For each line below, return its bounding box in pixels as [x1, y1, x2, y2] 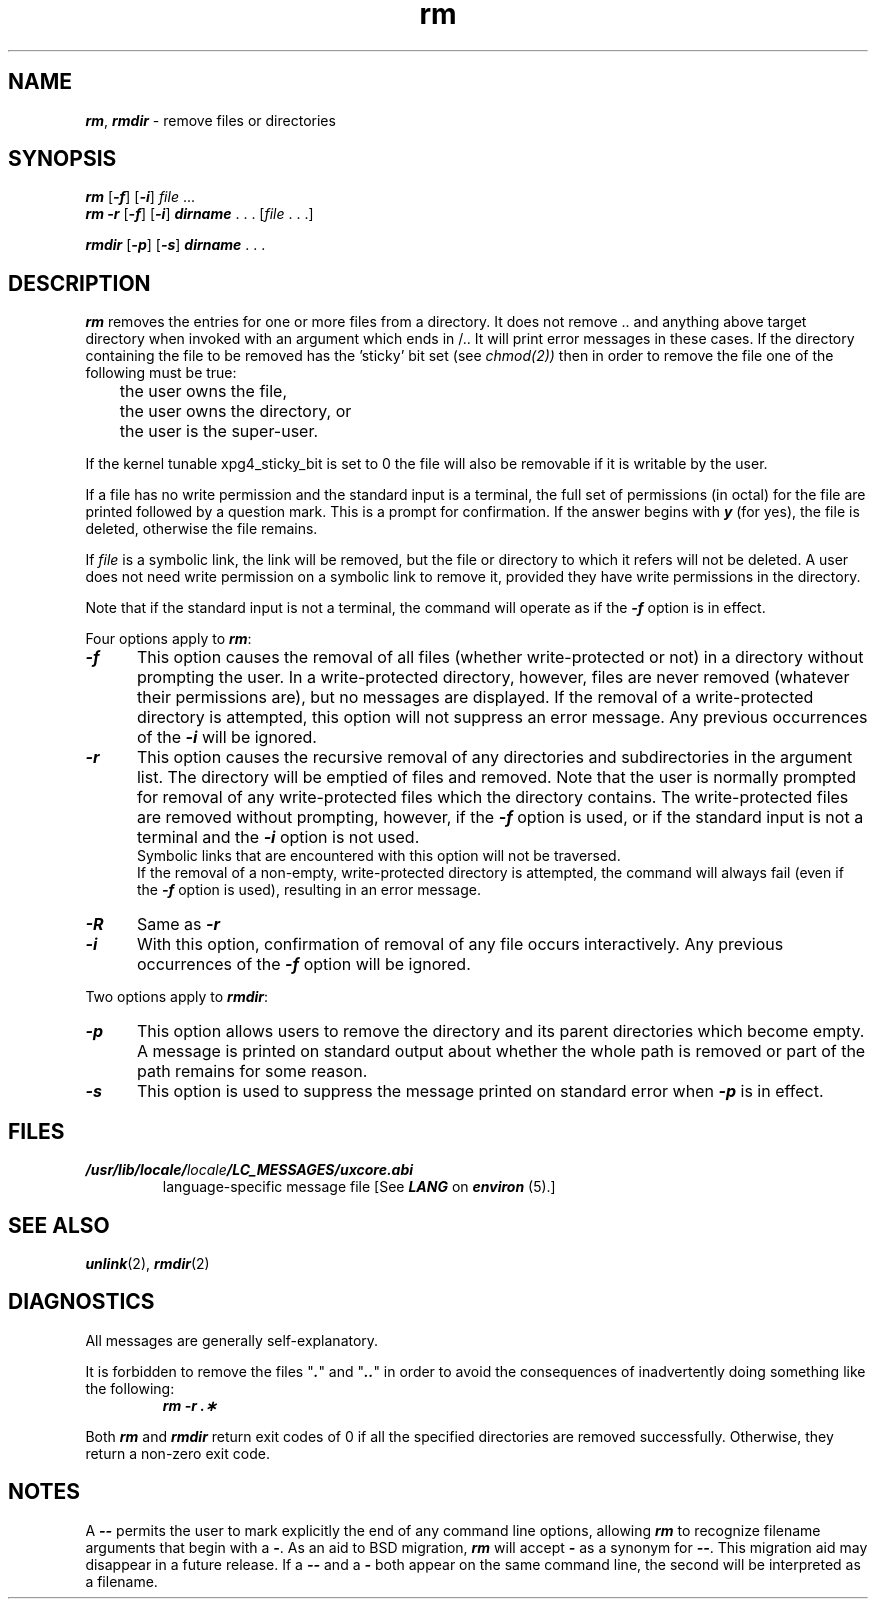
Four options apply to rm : [85, 630, 252, 648]
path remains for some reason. [136, 1061, 368, 1082]
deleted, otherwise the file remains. [85, 520, 318, 538]
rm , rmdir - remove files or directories [85, 111, 336, 129]
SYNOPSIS [8, 146, 117, 172]
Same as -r [136, 914, 221, 935]
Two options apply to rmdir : [85, 988, 269, 1006]
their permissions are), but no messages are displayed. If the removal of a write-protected [136, 687, 814, 708]
